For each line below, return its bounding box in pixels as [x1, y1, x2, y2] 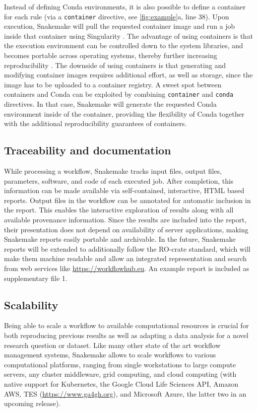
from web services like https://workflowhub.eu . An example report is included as [4, 263, 250, 273]
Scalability [4, 297, 59, 312]
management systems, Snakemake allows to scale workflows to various [4, 349, 216, 360]
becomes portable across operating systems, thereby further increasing [4, 50, 217, 61]
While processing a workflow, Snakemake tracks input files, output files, [4, 166, 222, 176]
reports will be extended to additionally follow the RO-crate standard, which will [4, 243, 251, 254]
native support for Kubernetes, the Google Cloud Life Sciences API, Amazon [4, 378, 239, 389]
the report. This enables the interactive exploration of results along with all [4, 205, 234, 215]
